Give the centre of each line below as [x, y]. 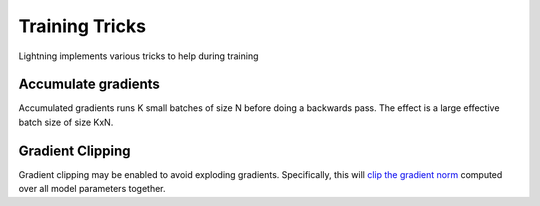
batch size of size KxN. [66, 122]
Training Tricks [82, 26]
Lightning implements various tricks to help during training [138, 56]
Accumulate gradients [89, 84]
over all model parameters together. [92, 189]
